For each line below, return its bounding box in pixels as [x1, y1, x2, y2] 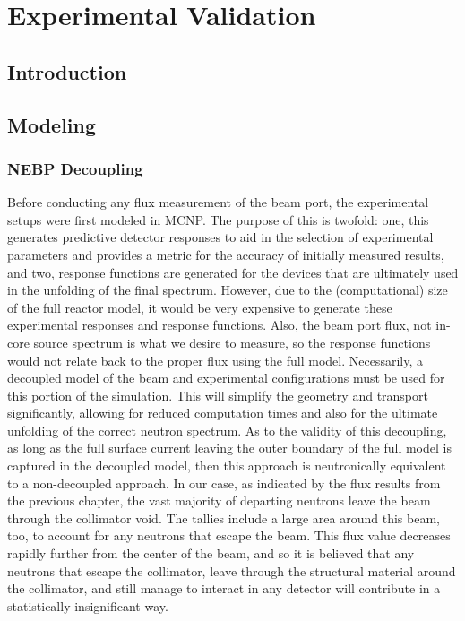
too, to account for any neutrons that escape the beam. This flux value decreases [7, 526, 451, 545]
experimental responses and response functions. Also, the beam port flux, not [7, 315, 432, 334]
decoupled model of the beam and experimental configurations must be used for [7, 368, 445, 387]
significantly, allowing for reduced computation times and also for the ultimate [7, 403, 438, 422]
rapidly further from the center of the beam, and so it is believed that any [7, 544, 415, 563]
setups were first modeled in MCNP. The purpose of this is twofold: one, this [7, 210, 429, 229]
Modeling [7, 110, 97, 138]
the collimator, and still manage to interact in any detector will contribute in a [7, 579, 441, 598]
